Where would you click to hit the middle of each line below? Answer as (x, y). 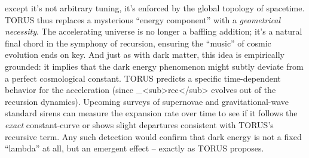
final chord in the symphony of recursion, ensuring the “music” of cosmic (138, 43)
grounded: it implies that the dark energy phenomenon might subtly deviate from (154, 66)
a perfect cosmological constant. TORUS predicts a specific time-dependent (143, 78)
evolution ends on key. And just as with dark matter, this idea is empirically (145, 55)
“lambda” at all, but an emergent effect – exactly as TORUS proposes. (134, 148)
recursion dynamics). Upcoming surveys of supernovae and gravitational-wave (147, 101)
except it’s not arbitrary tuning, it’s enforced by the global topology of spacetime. (155, 8)
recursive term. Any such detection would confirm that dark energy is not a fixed (153, 136)
